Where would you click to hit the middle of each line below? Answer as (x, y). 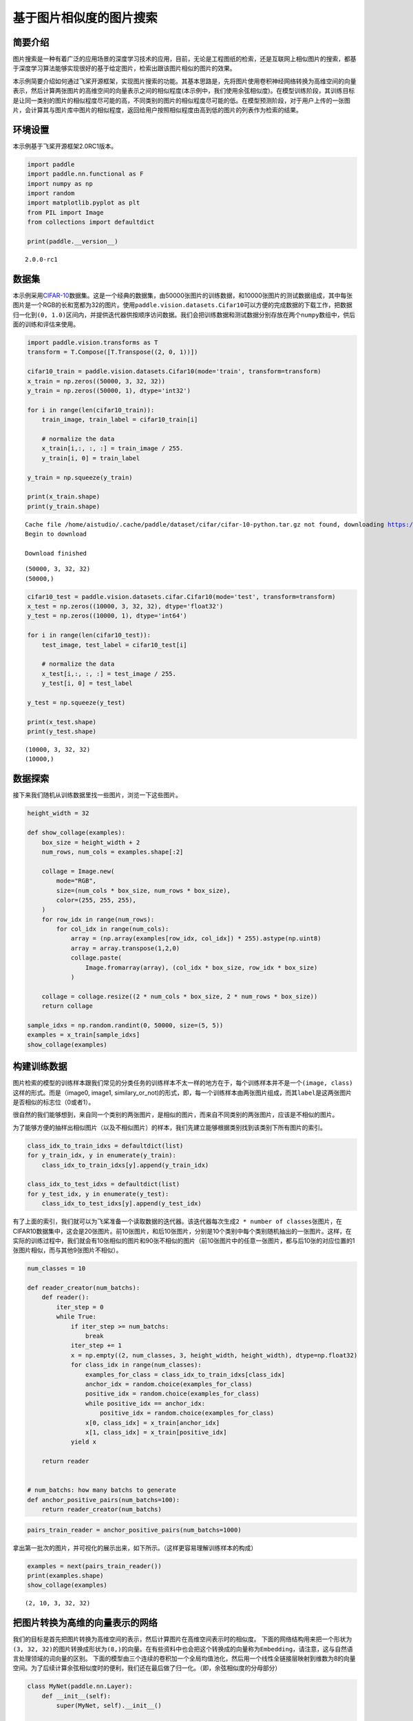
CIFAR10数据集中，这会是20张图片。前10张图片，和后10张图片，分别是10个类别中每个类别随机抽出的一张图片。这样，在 (182, 1231)
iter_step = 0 (80, 1307)
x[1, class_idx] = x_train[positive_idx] (156, 1432)
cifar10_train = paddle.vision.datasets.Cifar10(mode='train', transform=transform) (174, 371)
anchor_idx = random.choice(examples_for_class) (169, 1384)
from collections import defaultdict (91, 222)
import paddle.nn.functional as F (85, 174)
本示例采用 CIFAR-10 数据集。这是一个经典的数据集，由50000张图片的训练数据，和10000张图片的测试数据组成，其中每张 (183, 295)
